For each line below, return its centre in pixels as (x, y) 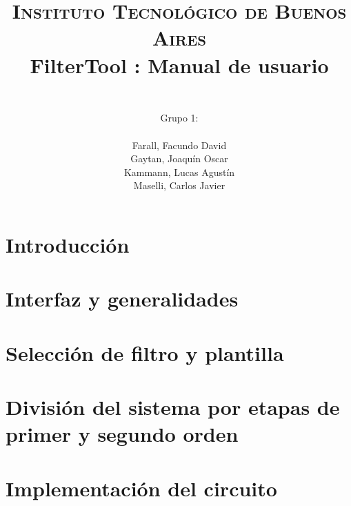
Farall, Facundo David (179, 145)
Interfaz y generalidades (122, 299)
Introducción (68, 244)
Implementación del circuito (141, 488)
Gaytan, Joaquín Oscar (179, 158)
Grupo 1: (179, 118)
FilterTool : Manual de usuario (179, 65)
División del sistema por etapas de (173, 407)
